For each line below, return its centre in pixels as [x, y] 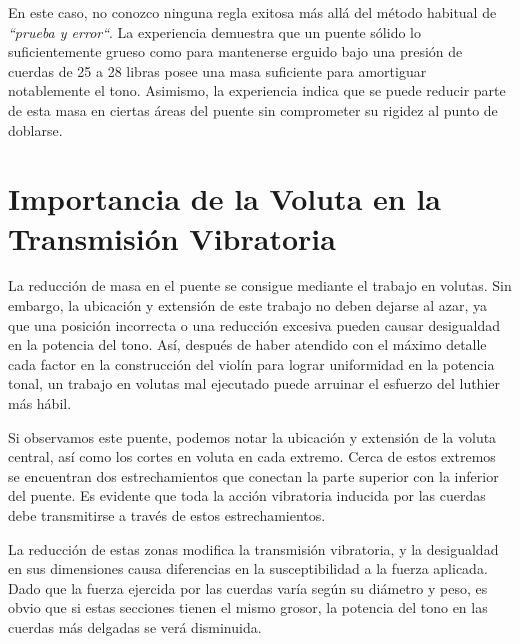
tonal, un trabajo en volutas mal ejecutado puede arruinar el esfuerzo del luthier [254, 383]
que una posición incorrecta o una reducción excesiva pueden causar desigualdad [254, 324]
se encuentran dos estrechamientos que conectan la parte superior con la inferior [253, 475]
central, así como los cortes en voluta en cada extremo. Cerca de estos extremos [252, 456]
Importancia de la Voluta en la [224, 198]
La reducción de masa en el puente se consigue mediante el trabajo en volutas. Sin [260, 285]
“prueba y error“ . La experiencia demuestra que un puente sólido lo [214, 31]
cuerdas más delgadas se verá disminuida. [135, 626]
